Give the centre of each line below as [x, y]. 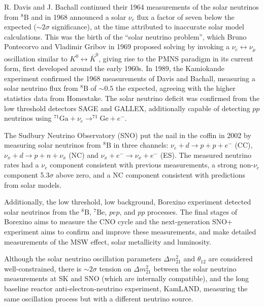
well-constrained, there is [43, 268]
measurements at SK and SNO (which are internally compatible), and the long [127, 278]
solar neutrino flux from [41, 88]
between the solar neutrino [195, 268]
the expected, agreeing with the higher [175, 88]
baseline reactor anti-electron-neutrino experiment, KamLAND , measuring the [126, 288]
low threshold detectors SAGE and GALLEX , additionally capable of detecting [127, 108]
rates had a [22, 165]
